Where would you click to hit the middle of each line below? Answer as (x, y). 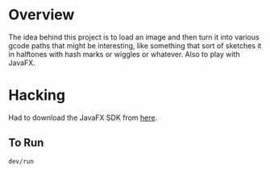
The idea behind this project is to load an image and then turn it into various (134, 37)
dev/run (21, 161)
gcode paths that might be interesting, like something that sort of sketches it (135, 45)
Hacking (37, 95)
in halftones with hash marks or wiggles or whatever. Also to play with (124, 54)
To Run (26, 143)
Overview (42, 15)
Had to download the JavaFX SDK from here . (83, 117)
